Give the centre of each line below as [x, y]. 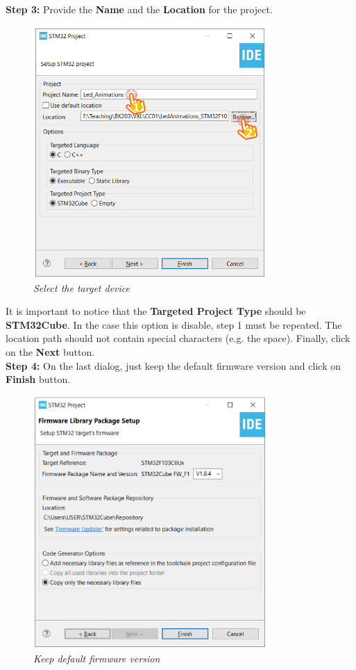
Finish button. [38, 379]
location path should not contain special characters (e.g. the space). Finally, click [178, 338]
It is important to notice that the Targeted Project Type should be [156, 311]
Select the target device [82, 287]
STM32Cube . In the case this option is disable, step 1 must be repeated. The [174, 324]
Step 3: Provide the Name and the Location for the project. [139, 9]
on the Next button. [50, 351]
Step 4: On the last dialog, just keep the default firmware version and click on [173, 365]
